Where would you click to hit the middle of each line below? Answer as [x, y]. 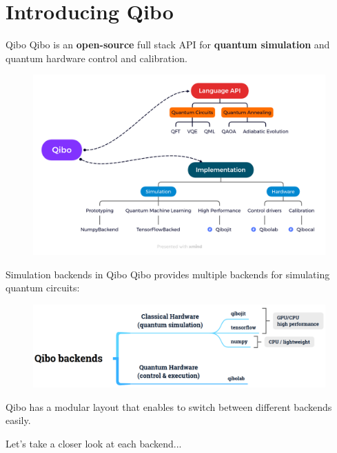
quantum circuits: [43, 288]
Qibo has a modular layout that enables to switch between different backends [169, 406]
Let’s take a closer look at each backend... [94, 443]
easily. [18, 420]
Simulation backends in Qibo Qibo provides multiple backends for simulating [168, 274]
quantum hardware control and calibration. [96, 58]
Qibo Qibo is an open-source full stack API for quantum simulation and [168, 45]
